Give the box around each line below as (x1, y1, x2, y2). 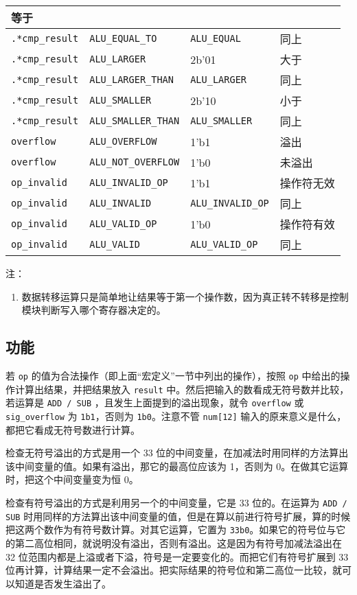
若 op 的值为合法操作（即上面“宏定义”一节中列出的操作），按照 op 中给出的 (5, 368, 341, 382)
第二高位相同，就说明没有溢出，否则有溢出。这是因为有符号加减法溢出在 (14, 535, 342, 550)
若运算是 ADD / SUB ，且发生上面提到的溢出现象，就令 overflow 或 (5, 395, 304, 410)
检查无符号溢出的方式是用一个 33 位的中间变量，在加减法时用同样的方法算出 (5, 445, 349, 460)
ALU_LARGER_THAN (89, 74, 174, 85)
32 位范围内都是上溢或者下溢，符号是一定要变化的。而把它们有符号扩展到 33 (5, 549, 349, 563)
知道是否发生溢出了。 (14, 576, 111, 590)
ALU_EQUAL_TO (89, 33, 157, 44)
